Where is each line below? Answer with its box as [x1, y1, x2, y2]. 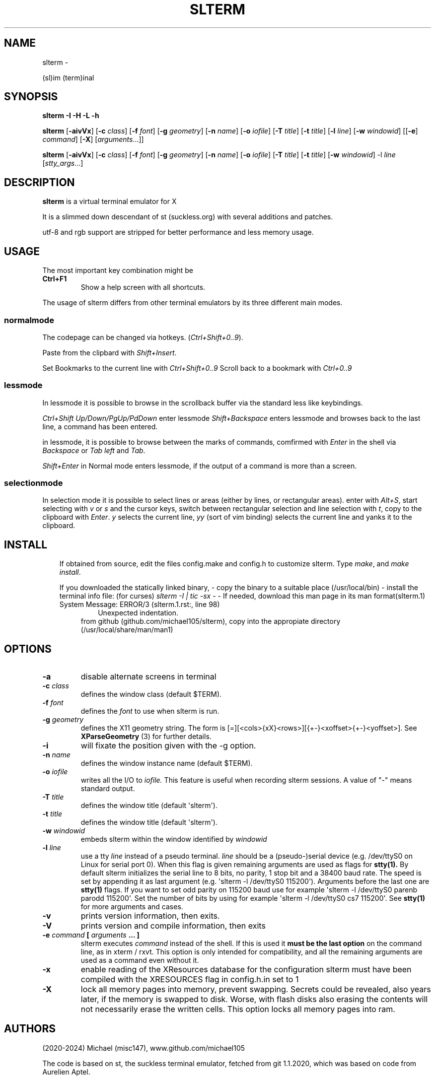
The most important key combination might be [42, 266, 193, 275]
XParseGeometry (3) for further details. [80, 732, 212, 741]
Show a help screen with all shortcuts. [80, 283, 206, 292]
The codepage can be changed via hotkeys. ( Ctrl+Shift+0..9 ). [42, 333, 243, 341]
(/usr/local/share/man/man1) [80, 625, 173, 634]
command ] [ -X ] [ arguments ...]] [42, 135, 144, 144]
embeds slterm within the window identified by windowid [80, 835, 267, 844]
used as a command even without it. [80, 956, 199, 965]
